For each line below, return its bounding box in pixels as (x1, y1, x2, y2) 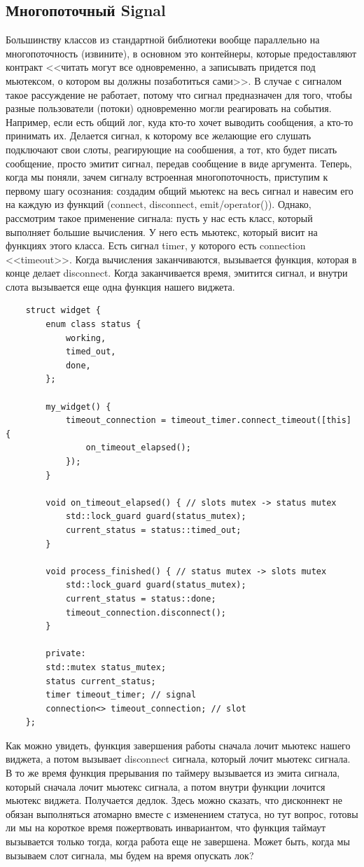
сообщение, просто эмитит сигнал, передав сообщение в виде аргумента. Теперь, (6, 155, 352, 170)
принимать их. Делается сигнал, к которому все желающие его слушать (6, 128, 311, 143)
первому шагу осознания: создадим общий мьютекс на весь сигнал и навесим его (6, 183, 353, 197)
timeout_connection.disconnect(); (65, 607, 226, 618)
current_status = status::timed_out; (65, 525, 241, 535)
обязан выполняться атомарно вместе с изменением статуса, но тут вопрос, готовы (6, 806, 358, 821)
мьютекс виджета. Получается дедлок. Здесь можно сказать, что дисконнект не (6, 793, 343, 807)
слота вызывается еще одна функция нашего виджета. (6, 279, 235, 293)
